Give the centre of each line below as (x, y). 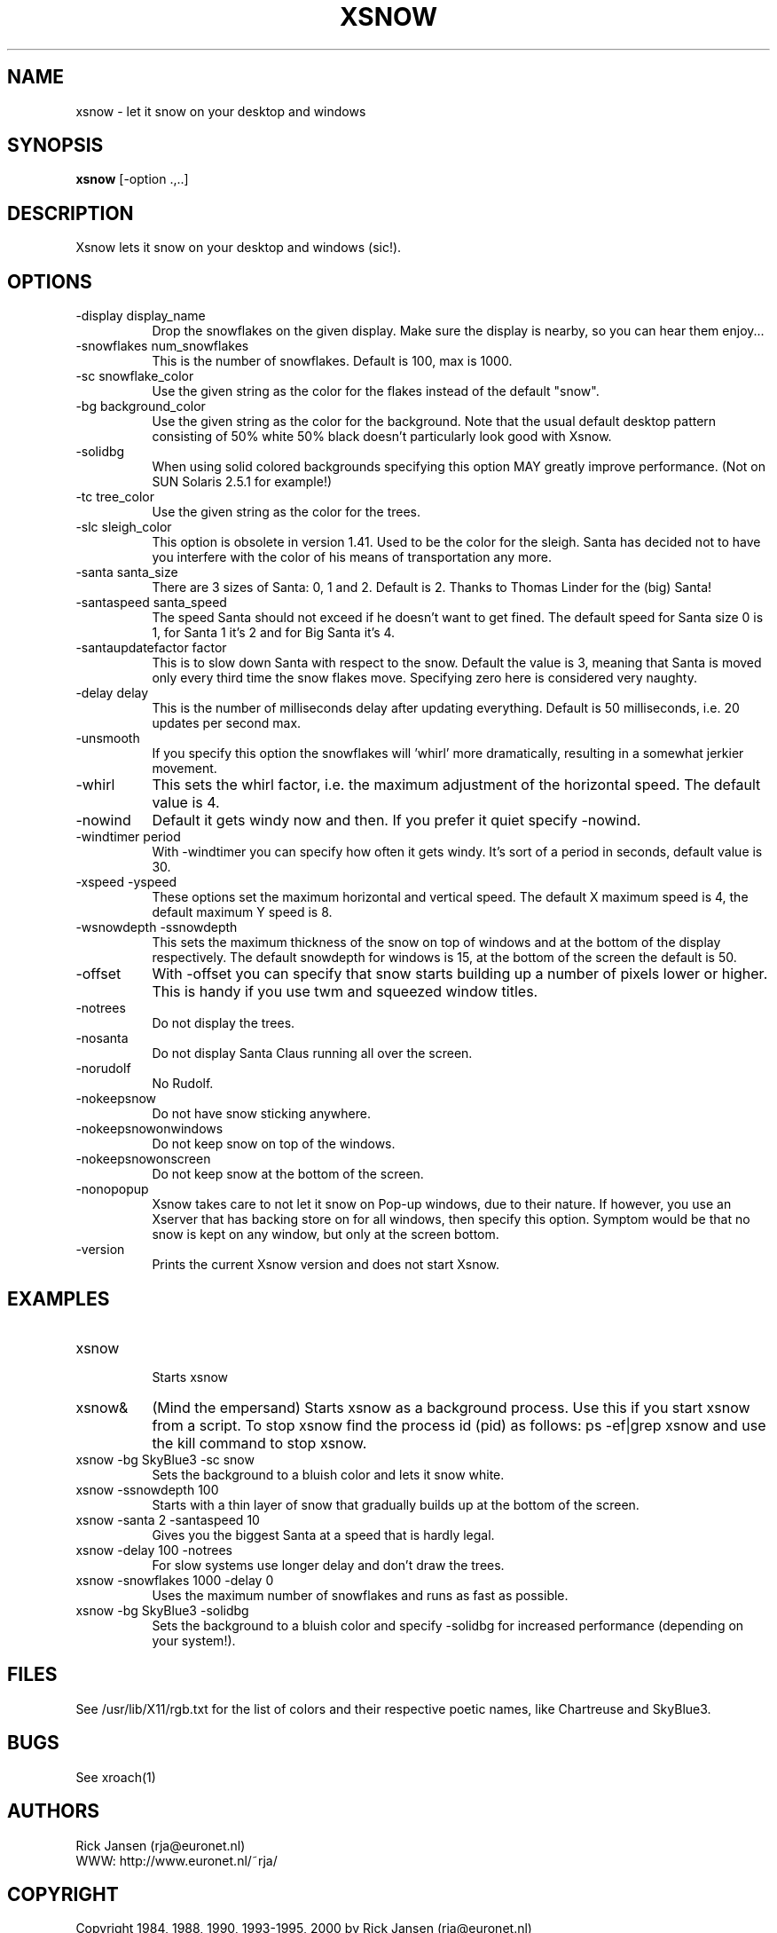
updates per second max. (227, 723)
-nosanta (102, 1038)
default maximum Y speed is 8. (242, 912)
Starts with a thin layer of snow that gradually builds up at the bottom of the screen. (396, 1504)
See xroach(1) (116, 1777)
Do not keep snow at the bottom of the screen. (288, 1174)
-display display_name (141, 316)
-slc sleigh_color (124, 527)
